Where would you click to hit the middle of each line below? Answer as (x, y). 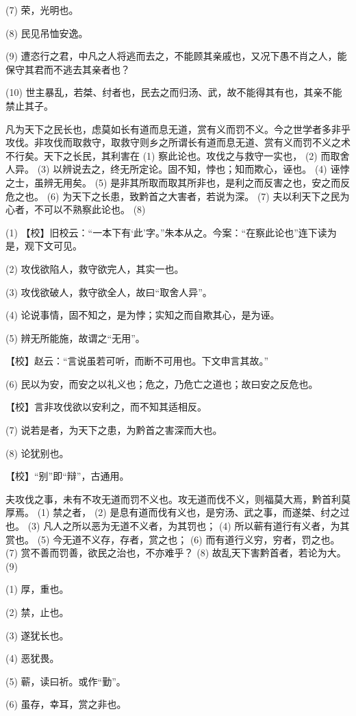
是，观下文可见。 (44, 246)
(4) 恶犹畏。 (33, 658)
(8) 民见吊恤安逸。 (47, 33)
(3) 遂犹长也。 (37, 635)
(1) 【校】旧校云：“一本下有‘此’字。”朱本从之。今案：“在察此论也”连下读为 (171, 232)
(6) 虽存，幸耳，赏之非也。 (66, 704)
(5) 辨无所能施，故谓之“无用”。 (75, 337)
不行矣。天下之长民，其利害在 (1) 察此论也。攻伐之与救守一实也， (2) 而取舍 (178, 155)
